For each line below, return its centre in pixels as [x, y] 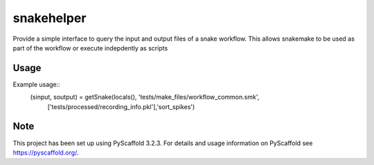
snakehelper [50, 18]
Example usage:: [36, 84]
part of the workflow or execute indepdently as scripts [90, 48]
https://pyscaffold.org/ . [46, 153]
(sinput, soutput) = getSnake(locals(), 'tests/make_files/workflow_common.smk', [145, 97]
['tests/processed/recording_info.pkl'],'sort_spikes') [121, 106]
